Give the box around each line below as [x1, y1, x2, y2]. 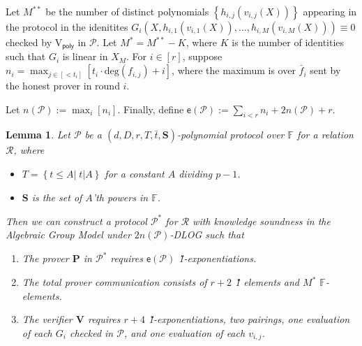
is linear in [62, 49, 108, 64]
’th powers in [92, 189, 149, 204]
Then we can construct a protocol [6, 213, 147, 228]
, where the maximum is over [172, 63, 296, 78]
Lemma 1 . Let [6, 127, 70, 142]
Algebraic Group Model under [6, 227, 131, 242]
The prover [22, 251, 69, 266]
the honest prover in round [6, 78, 120, 93]
